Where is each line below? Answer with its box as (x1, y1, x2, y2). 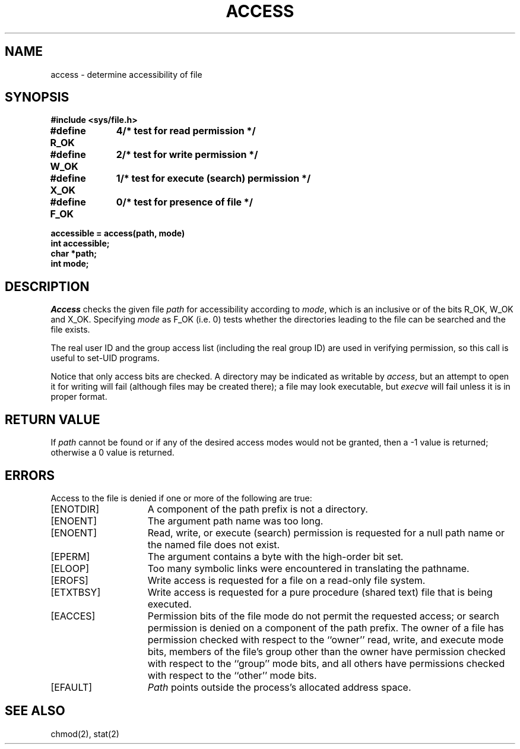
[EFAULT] (50, 681, 93, 693)
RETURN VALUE (5, 412, 100, 427)
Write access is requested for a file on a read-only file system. (147, 574, 426, 586)
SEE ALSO (5, 703, 65, 719)
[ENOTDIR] (50, 503, 99, 515)
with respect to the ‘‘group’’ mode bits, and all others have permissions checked (147, 657, 505, 669)
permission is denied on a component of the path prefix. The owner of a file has (147, 621, 504, 634)
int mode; (50, 258, 89, 269)
